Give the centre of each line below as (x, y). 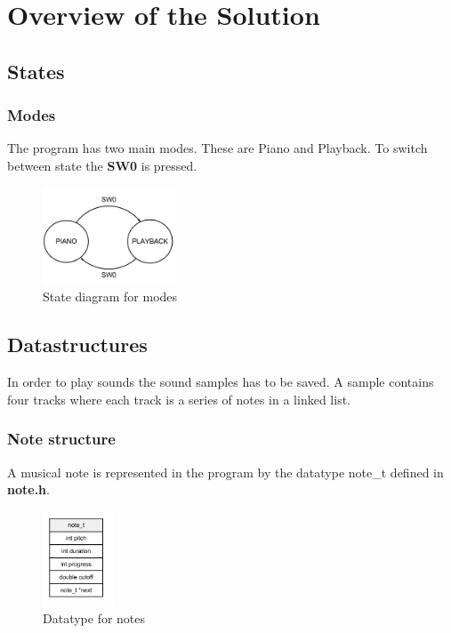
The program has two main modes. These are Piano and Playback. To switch (217, 148)
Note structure (61, 439)
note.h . (28, 489)
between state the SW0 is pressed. (102, 165)
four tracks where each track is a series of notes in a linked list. (179, 399)
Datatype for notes (94, 618)
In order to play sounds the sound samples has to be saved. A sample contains (221, 382)
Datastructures (77, 345)
